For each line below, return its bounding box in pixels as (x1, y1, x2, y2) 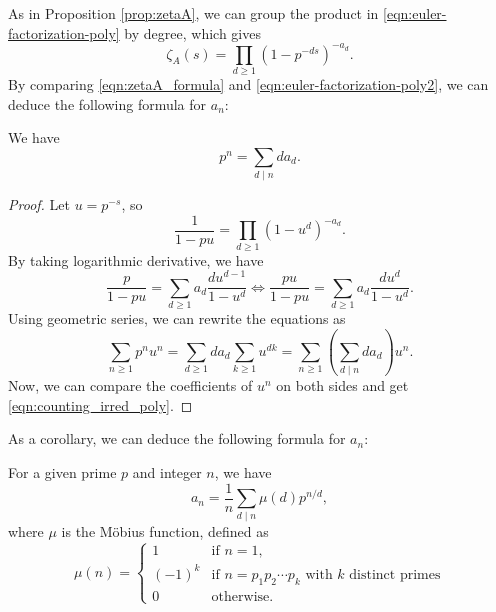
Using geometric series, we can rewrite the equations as (8, 307, 346, 328)
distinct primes (349, 567, 441, 582)
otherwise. (211, 589, 274, 604)
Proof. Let (8, 194, 70, 215)
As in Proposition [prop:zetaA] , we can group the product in (8, 3, 379, 23)
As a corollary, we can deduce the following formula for (8, 428, 346, 449)
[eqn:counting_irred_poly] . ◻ (8, 394, 193, 415)
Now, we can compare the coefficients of (8, 375, 253, 396)
